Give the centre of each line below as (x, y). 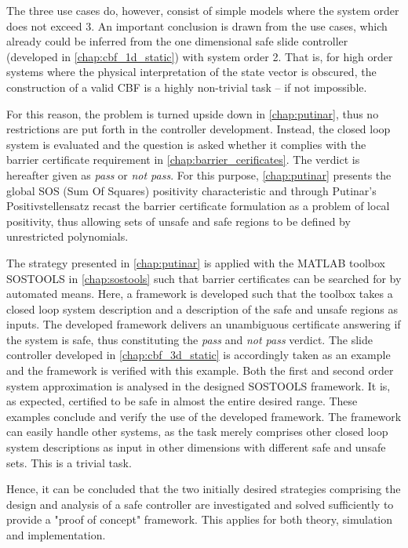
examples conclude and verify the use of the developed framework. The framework (204, 416)
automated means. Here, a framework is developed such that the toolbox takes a (200, 294)
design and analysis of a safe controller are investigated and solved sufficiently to (200, 504)
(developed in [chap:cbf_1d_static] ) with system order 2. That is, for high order (200, 56)
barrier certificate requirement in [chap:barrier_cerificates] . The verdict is (183, 160)
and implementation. (56, 535)
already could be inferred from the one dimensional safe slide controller (177, 41)
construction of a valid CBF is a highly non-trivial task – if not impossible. (187, 87)
